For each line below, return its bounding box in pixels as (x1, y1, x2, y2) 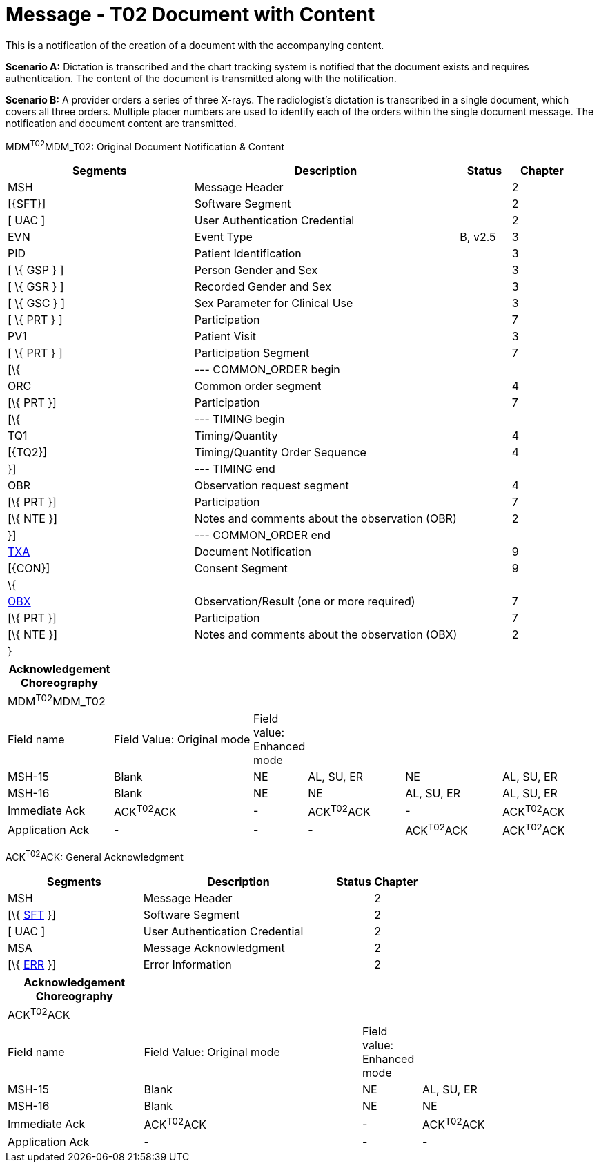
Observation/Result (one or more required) (194, 594, 415, 609)
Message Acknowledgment (143, 941, 285, 955)
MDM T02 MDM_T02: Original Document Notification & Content (6, 138, 285, 153)
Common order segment (194, 379, 322, 393)
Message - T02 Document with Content (6, 3, 375, 26)
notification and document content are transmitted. (6, 117, 237, 129)
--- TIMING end (194, 462, 275, 476)
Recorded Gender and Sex (194, 280, 332, 294)
